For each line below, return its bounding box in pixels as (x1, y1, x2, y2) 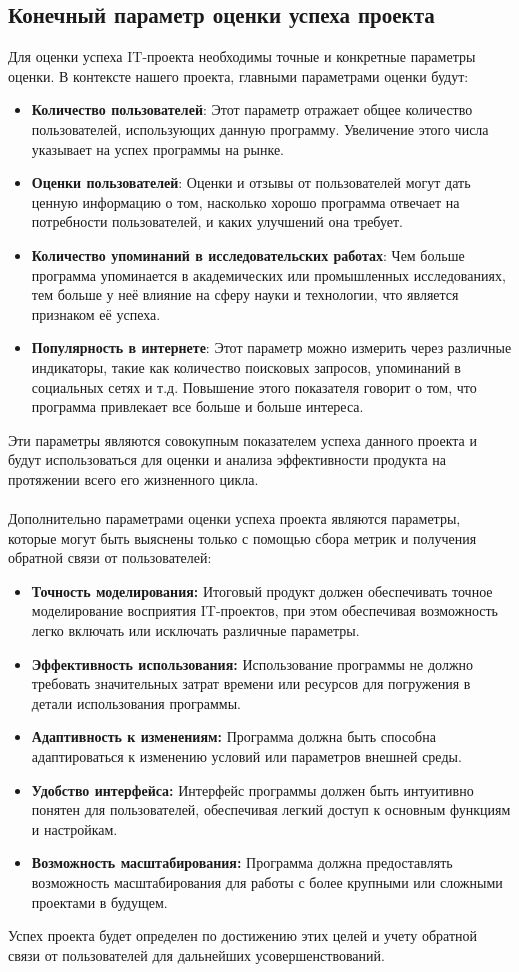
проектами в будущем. (31, 891, 168, 912)
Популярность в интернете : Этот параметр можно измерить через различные (31, 337, 512, 358)
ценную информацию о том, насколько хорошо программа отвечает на (31, 191, 460, 212)
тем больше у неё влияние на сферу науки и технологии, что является (31, 284, 459, 305)
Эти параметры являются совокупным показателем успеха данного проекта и (8, 429, 477, 450)
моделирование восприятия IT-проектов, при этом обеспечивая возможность (31, 600, 498, 621)
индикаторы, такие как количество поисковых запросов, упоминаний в (31, 356, 461, 377)
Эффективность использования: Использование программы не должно (31, 653, 474, 674)
